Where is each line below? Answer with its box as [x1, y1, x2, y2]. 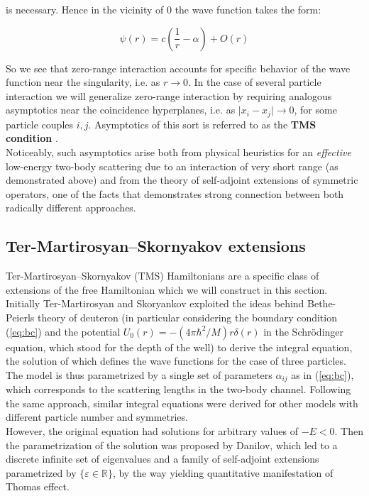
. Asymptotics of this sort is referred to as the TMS [88, 116, 316, 131]
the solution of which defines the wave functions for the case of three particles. [6, 353, 346, 368]
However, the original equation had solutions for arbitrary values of [6, 423, 298, 438]
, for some [294, 102, 337, 117]
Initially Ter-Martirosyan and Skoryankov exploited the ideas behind [6, 296, 304, 311]
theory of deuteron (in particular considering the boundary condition [38, 309, 337, 324]
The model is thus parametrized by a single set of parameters [6, 367, 272, 382]
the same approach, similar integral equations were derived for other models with [6, 395, 358, 410]
